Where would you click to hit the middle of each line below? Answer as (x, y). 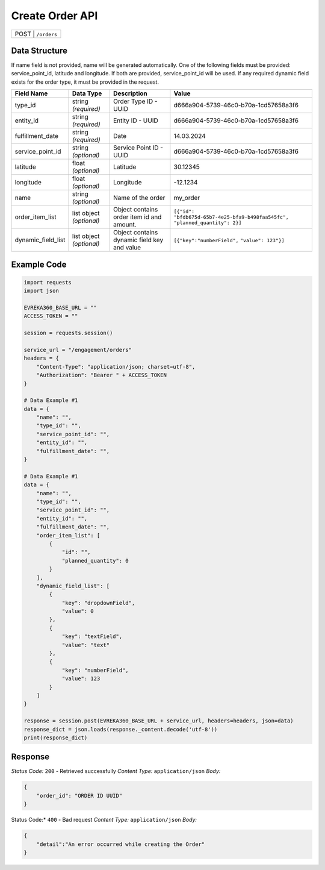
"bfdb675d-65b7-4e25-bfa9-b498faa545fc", (231, 217)
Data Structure (39, 50)
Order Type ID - (135, 101)
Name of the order (139, 198)
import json (42, 291)
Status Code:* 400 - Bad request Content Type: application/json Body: (104, 820)
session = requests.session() (68, 333)
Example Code (39, 264)
